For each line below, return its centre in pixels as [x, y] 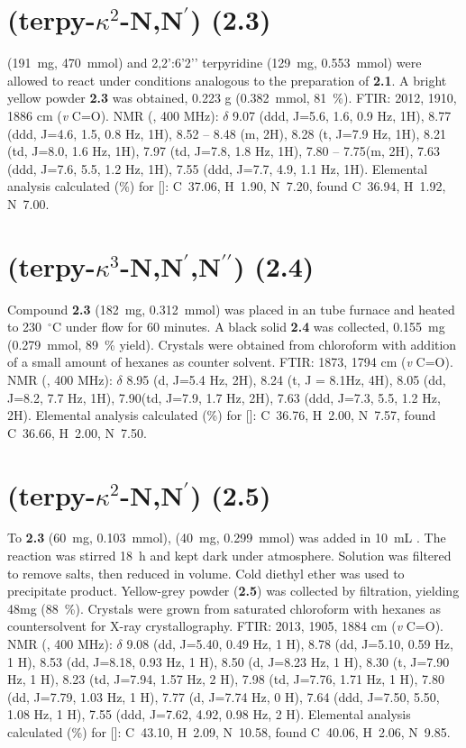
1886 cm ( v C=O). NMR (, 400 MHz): [113, 115]
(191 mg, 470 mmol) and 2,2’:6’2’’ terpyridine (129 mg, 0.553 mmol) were [215, 63]
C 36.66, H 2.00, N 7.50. [77, 432]
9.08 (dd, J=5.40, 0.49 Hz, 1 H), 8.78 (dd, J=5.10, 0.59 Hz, [290, 644]
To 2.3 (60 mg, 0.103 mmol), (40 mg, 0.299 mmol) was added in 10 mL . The [227, 538]
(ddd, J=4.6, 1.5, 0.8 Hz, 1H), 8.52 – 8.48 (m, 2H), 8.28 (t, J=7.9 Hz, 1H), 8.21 [227, 133]
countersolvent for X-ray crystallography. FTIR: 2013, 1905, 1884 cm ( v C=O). [225, 626]
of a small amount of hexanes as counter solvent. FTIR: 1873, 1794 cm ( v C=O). [230, 362]
